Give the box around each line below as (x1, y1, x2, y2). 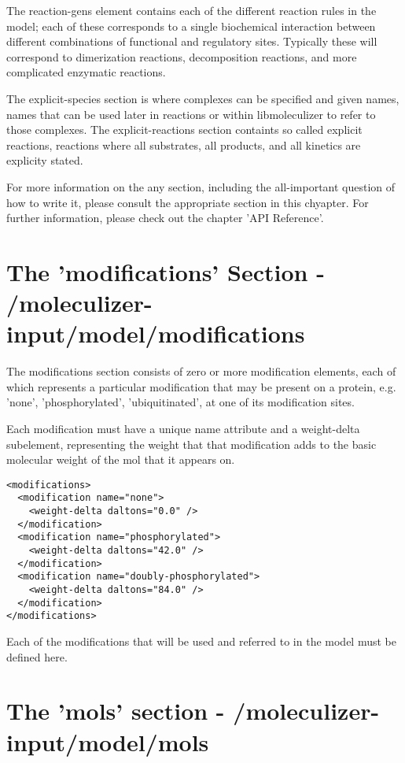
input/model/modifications (6, 317, 305, 350)
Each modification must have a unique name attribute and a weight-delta (6, 420, 360, 436)
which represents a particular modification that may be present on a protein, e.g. (6, 378, 396, 394)
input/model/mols (6, 725, 209, 757)
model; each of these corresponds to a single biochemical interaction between (6, 17, 376, 34)
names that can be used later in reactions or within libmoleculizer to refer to (6, 106, 376, 122)
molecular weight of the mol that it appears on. (6, 451, 235, 468)
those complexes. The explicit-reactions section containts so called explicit (6, 121, 363, 138)
